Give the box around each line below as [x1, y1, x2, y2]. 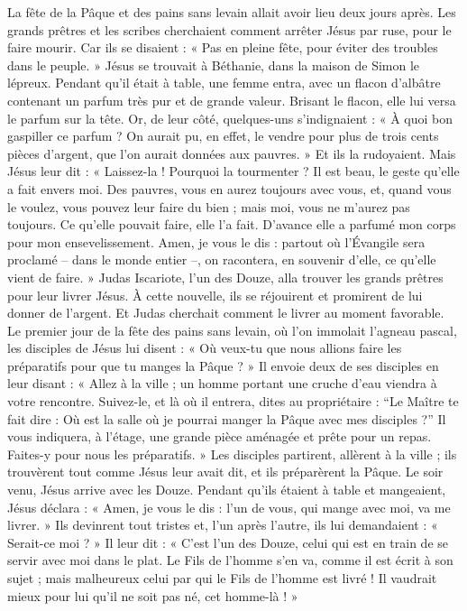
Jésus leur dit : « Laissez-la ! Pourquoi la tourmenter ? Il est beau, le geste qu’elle [7, 162, 460, 181]
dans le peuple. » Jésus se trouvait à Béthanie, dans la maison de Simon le [7, 55, 420, 74]
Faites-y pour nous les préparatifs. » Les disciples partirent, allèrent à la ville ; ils [7, 444, 457, 463]
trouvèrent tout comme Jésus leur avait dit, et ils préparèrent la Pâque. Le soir [7, 462, 444, 481]
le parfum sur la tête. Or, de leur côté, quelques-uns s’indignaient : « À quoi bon [7, 108, 453, 127]
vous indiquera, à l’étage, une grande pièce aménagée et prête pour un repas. [7, 427, 432, 446]
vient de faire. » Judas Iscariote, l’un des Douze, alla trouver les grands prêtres [7, 267, 444, 286]
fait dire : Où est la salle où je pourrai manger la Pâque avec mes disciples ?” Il [7, 409, 446, 428]
